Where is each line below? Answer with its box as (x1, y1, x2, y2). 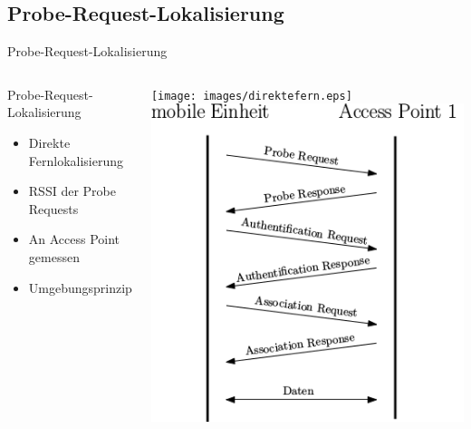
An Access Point (28, 229, 120, 249)
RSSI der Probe (28, 181, 116, 200)
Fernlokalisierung (28, 151, 124, 170)
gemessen (28, 247, 80, 266)
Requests (28, 199, 79, 218)
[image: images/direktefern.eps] (150, 89, 352, 102)
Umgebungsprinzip (28, 278, 132, 297)
